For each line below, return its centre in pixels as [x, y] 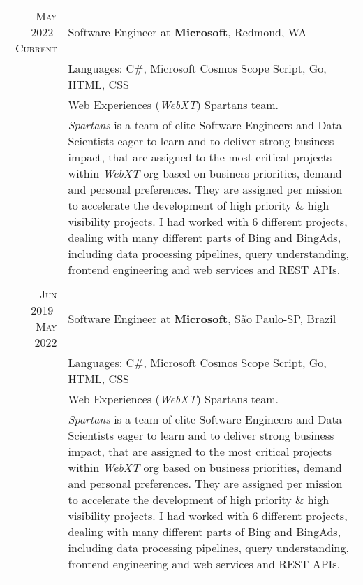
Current [36, 48]
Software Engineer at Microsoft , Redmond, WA [187, 32]
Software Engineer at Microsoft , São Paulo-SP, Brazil [202, 318]
